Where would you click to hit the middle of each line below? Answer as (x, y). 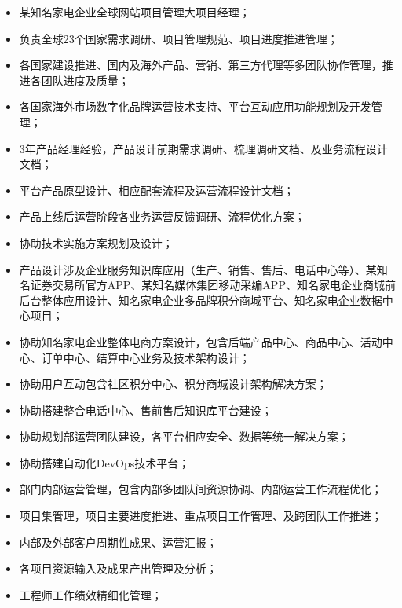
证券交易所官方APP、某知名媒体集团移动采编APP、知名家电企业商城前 (213, 285)
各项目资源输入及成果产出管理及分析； (118, 568)
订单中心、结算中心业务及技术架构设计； (146, 357)
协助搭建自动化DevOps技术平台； (104, 462)
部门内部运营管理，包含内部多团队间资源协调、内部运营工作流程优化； (201, 489)
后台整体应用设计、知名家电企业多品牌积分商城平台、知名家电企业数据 (201, 300)
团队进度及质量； (85, 80)
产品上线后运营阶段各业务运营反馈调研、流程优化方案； (162, 216)
